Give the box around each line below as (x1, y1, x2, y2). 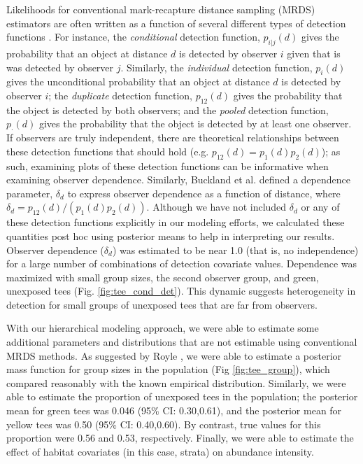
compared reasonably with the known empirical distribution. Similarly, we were (6, 375, 346, 390)
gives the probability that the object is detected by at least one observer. (38, 116, 352, 131)
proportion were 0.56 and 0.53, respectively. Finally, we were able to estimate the (6, 430, 354, 445)
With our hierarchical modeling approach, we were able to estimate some (6, 321, 319, 335)
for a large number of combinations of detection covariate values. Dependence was (6, 256, 357, 271)
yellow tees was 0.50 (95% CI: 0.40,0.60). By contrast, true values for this (6, 416, 321, 431)
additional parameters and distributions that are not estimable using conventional (6, 335, 357, 349)
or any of (301, 199, 340, 214)
